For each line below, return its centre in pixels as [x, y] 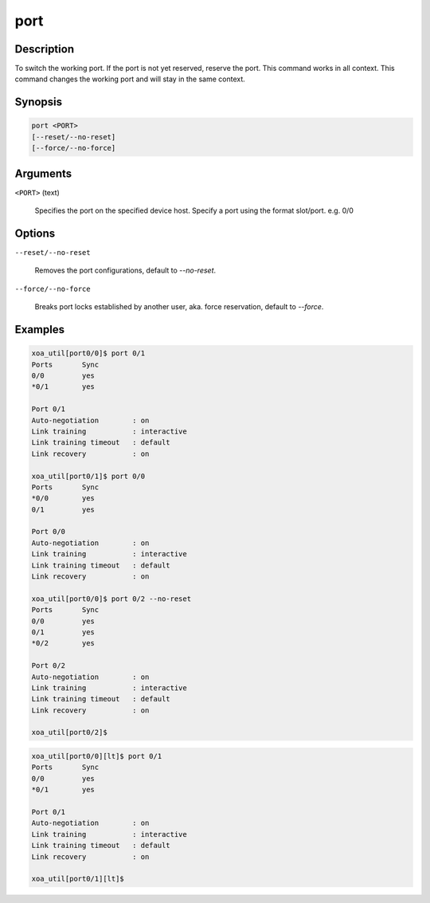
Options [35, 233]
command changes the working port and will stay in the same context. [130, 79]
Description [45, 49]
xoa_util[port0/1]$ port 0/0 [88, 476]
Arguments [43, 173]
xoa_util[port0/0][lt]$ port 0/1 [97, 756]
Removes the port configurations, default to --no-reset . [125, 270]
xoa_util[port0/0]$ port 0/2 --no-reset [111, 599]
